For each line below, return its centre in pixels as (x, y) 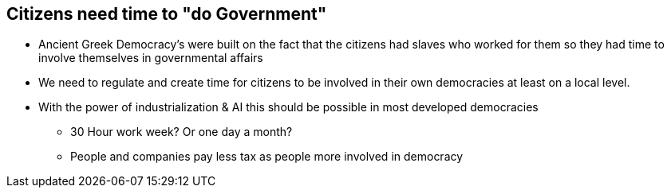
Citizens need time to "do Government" (167, 14)
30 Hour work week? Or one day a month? (182, 132)
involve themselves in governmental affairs (151, 58)
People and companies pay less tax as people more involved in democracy (267, 157)
